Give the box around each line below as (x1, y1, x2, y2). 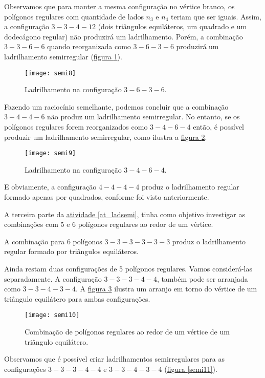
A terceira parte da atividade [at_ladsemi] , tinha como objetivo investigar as (4, 208, 245, 219)
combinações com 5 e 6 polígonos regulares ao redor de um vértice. (4, 219, 213, 229)
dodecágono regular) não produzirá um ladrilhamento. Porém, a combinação (4, 31, 243, 41)
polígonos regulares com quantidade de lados (4, 11, 144, 22)
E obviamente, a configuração (4, 181, 97, 192)
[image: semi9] (25, 150, 76, 157)
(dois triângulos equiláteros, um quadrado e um (98, 21, 247, 32)
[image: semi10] (25, 311, 80, 319)
